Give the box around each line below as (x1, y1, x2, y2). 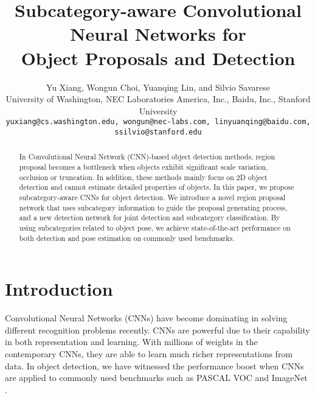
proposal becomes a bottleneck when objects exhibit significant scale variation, (19, 162, 268, 172)
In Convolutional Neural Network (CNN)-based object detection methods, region (19, 152, 275, 162)
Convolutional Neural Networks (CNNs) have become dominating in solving (5, 312, 288, 324)
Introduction (5, 276, 113, 301)
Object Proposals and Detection (21, 45, 296, 70)
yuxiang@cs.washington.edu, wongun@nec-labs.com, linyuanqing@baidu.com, (5, 117, 311, 127)
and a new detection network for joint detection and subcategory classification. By (19, 212, 280, 223)
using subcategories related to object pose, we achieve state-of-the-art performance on (19, 222, 291, 232)
